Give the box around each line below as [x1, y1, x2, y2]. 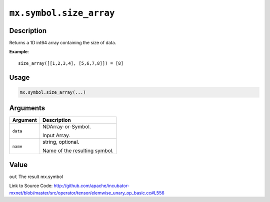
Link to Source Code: [9, 183, 53, 189]
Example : [9, 49, 29, 55]
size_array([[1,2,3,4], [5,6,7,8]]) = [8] [18, 60, 124, 66]
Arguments [9, 104, 45, 112]
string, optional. [42, 139, 79, 146]
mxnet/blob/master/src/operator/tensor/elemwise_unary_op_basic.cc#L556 [9, 190, 164, 196]
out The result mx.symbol [9, 174, 63, 180]
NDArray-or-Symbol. [42, 123, 91, 130]
